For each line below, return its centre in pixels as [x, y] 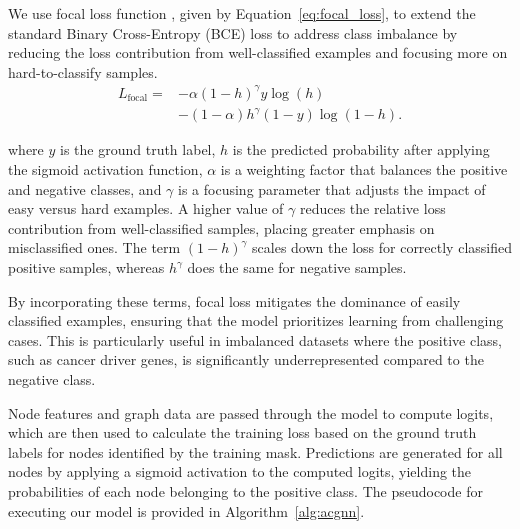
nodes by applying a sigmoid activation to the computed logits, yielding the [240, 471]
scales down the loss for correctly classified [382, 247]
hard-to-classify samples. [83, 71]
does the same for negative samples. [297, 267]
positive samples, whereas [86, 267]
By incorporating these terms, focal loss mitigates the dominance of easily [234, 300]
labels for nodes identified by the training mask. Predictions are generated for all [255, 451]
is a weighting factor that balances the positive [364, 169]
